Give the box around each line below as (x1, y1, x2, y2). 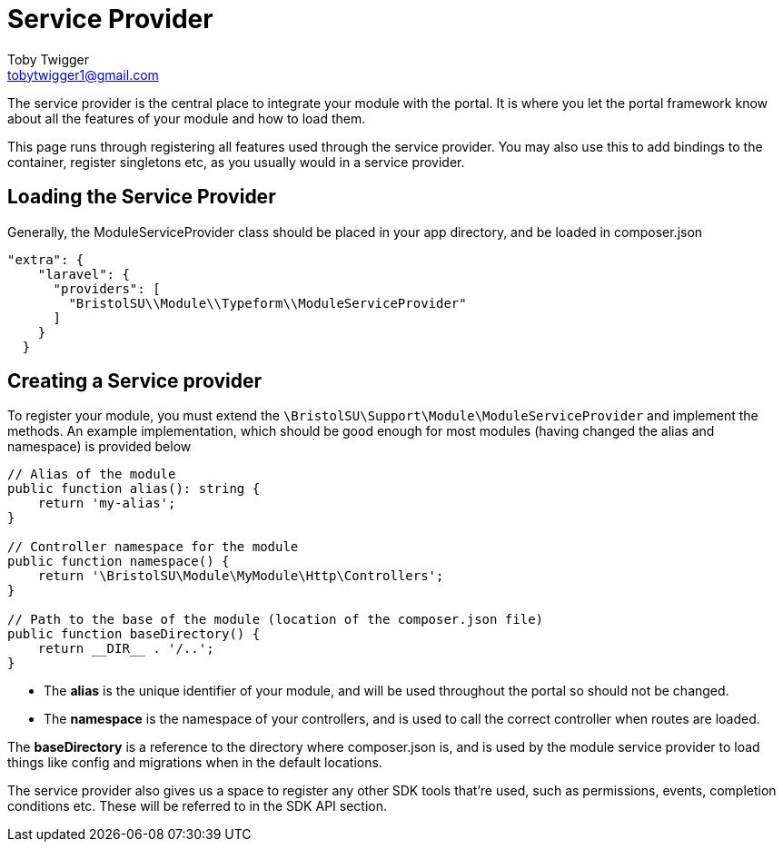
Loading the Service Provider (7, 185, 276, 209)
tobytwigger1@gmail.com (7, 66, 159, 83)
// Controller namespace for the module (7, 539, 299, 555)
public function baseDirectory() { (7, 627, 261, 642)
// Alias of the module (7, 467, 176, 482)
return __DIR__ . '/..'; (37, 641, 214, 656)
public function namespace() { (7, 554, 230, 569)
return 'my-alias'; (37, 496, 176, 511)
